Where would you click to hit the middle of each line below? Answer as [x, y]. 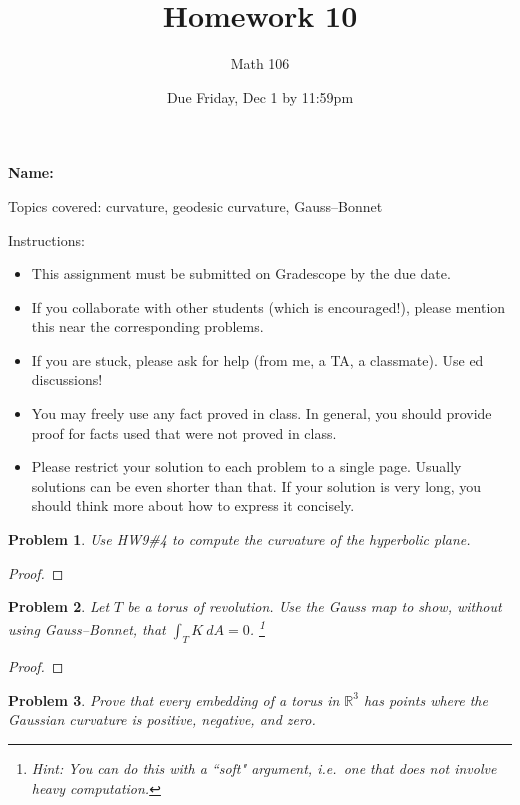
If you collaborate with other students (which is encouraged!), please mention [268, 306]
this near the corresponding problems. [147, 326]
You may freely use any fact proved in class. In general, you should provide [261, 413]
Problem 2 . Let [59, 606]
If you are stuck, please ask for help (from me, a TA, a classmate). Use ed [257, 359]
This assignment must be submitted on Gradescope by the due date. [241, 273]
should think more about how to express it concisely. [193, 505]
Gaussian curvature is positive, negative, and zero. [162, 719]
